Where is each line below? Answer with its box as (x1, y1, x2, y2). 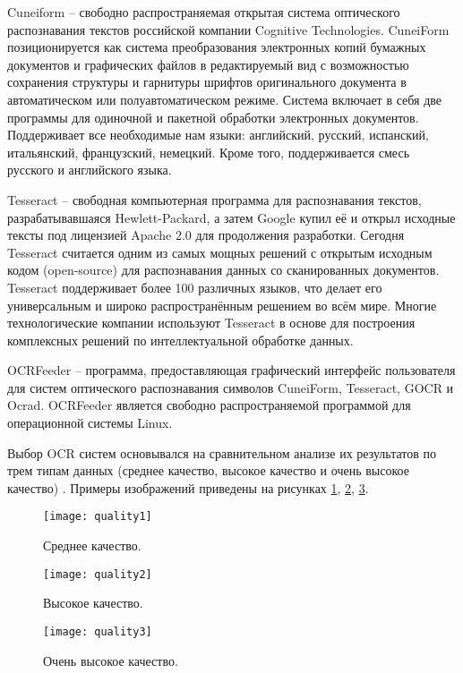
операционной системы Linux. (7, 413, 173, 432)
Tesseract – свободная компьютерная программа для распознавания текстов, (7, 190, 422, 209)
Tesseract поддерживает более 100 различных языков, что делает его (7, 277, 382, 296)
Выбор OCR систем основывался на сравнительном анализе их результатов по (7, 443, 437, 462)
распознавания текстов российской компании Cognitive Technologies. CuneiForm (7, 20, 450, 38)
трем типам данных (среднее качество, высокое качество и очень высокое (7, 461, 409, 480)
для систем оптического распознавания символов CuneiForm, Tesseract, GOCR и (7, 378, 454, 396)
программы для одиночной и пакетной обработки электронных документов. (7, 107, 419, 126)
